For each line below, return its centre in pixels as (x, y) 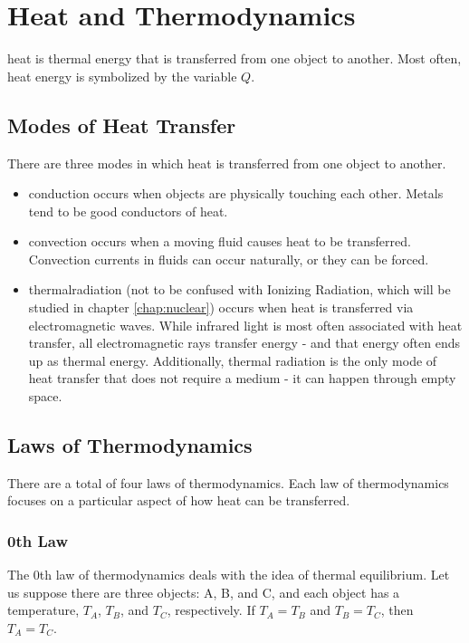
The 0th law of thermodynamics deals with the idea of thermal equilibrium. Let (229, 575)
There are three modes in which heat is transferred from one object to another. (227, 163)
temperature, (43, 610)
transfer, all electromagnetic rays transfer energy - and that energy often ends (244, 343)
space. (45, 396)
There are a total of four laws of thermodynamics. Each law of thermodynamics (228, 482)
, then (397, 610)
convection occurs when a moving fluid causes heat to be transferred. (220, 241)
